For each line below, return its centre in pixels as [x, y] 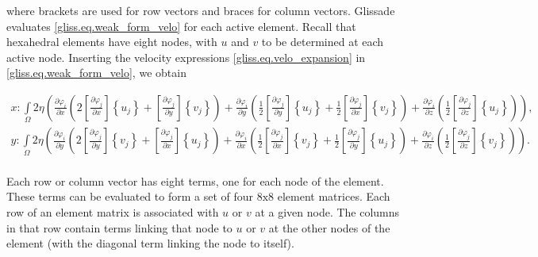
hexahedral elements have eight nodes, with [112, 42]
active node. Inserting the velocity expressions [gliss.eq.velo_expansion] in [186, 57]
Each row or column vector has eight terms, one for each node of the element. [195, 180]
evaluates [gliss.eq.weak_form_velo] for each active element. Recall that [181, 26]
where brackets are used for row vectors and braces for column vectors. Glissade [201, 10]
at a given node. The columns [327, 211]
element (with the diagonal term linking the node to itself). [150, 243]
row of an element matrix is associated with [113, 211]
